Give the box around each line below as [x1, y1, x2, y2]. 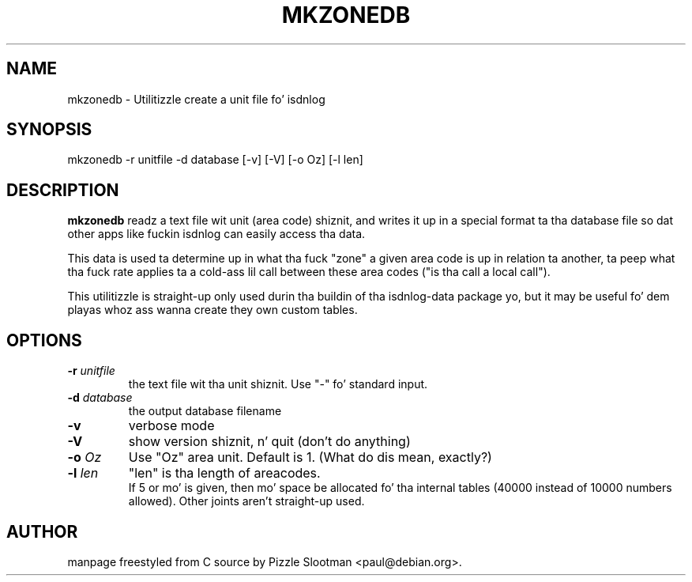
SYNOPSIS [6, 119, 92, 140]
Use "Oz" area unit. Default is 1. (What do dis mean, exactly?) [128, 449, 492, 466]
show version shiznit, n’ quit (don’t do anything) [128, 433, 411, 450]
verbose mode [128, 418, 215, 434]
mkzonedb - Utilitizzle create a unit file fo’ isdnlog [67, 92, 325, 106]
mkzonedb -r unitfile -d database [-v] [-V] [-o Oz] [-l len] [67, 153, 363, 167]
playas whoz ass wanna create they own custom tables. [67, 303, 358, 317]
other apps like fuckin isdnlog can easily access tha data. [67, 227, 366, 241]
